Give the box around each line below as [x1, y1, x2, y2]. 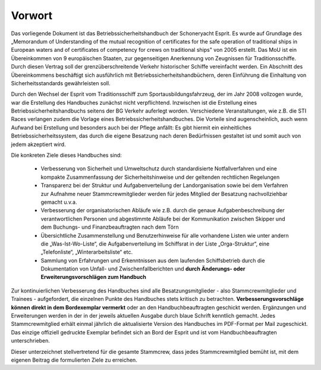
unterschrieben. [11, 337, 51, 344]
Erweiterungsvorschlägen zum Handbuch [40, 273, 147, 281]
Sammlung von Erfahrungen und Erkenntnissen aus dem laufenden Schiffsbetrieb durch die [40, 257, 265, 264]
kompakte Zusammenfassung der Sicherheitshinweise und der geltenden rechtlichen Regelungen [40, 173, 280, 181]
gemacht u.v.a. [40, 198, 77, 206]
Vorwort [11, 9, 53, 22]
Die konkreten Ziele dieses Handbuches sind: [11, 152, 122, 159]
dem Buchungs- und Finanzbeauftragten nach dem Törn [40, 223, 179, 231]
